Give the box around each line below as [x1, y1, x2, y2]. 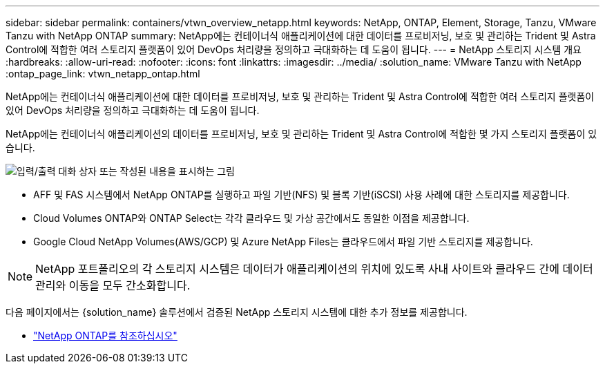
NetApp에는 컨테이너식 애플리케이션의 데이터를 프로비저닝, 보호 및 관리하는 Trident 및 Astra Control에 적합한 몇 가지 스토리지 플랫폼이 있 [6, 128, 597, 140]
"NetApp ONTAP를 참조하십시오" [33, 330, 177, 341]
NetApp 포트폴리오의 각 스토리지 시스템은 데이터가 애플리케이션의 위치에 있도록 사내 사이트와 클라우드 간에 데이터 [35, 262, 593, 276]
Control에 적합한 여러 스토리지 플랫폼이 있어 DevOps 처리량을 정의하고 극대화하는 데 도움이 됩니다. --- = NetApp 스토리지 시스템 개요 [6, 44, 582, 55]
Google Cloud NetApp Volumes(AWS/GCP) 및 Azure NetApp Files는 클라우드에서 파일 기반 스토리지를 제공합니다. [33, 236, 533, 247]
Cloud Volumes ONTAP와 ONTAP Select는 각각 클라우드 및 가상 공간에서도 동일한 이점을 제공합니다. [33, 212, 470, 224]
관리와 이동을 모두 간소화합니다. [35, 278, 191, 292]
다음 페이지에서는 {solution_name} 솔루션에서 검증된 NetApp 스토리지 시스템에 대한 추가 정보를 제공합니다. [6, 306, 468, 318]
